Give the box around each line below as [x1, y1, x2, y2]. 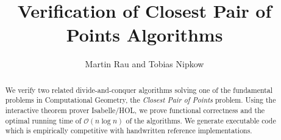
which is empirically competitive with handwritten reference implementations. [5, 125, 252, 136]
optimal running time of [5, 115, 82, 125]
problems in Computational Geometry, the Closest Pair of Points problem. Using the [5, 95, 276, 105]
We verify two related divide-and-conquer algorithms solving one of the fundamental [5, 84, 273, 95]
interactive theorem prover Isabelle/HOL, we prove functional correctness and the [5, 105, 265, 116]
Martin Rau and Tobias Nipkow [85, 57, 204, 70]
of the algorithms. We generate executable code [126, 115, 276, 125]
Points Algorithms [66, 22, 223, 47]
